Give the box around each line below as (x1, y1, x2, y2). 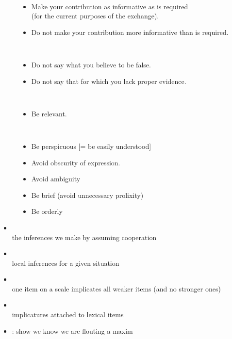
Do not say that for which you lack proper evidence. (31, 76, 186, 86)
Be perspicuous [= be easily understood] (31, 141, 151, 151)
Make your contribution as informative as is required (31, 1, 188, 11)
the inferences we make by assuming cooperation (12, 232, 157, 242)
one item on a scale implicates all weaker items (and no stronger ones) (12, 283, 221, 293)
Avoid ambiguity (31, 174, 81, 184)
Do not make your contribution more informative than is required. (31, 27, 229, 37)
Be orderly (31, 206, 63, 216)
